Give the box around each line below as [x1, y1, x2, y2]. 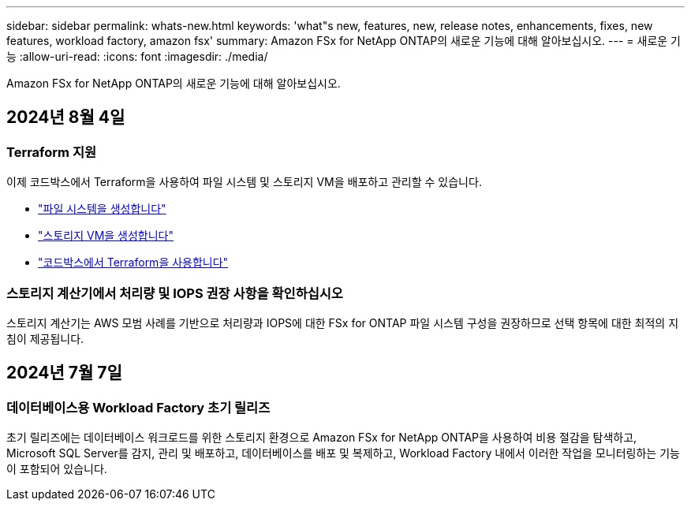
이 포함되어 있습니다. [6, 462, 107, 476]
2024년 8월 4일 [6, 107, 125, 128]
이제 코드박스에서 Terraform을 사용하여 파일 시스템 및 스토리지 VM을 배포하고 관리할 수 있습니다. [6, 175, 482, 189]
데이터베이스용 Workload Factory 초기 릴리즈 [6, 399, 271, 416]
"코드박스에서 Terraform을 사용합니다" [38, 255, 229, 270]
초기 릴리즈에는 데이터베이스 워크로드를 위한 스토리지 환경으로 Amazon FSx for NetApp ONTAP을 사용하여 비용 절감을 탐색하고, [6, 431, 637, 445]
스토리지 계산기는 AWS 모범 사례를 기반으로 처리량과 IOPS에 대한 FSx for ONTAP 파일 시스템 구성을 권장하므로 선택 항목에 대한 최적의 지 [6, 315, 679, 330]
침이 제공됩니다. [6, 331, 84, 345]
